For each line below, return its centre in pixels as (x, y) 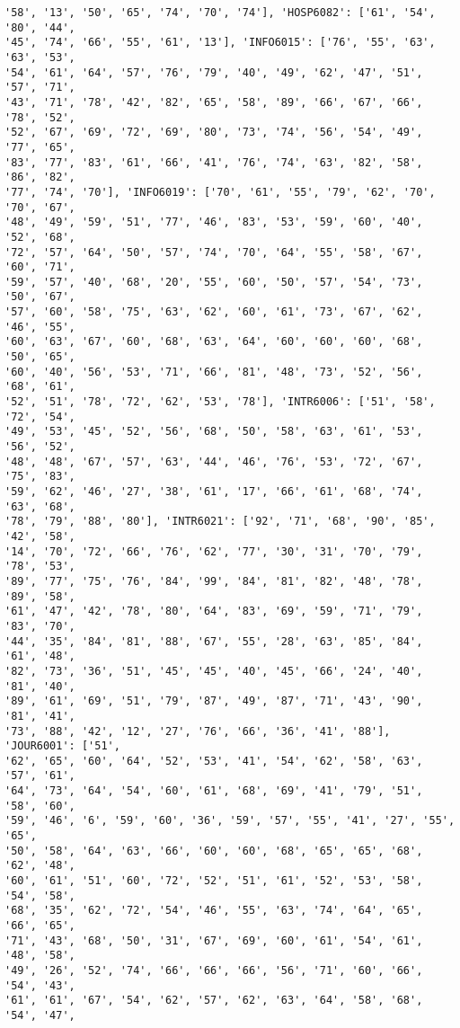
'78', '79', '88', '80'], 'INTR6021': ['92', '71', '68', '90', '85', (220, 522)
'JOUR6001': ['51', (62, 746)
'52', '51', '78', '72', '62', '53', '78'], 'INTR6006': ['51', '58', (220, 402)
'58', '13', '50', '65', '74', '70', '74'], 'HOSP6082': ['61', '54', (220, 13)
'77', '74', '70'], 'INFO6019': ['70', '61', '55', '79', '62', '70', (220, 192)
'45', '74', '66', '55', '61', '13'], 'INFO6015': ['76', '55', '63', (220, 43)
